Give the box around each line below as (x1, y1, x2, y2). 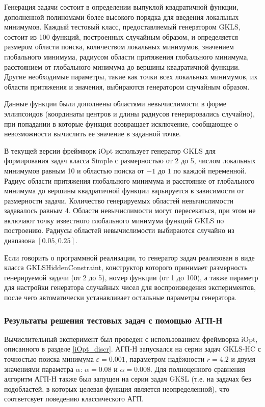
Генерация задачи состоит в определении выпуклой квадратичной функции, (4, 2, 238, 12)
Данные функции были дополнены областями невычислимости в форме (4, 98, 226, 109)
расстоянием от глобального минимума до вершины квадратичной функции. (4, 61, 240, 72)
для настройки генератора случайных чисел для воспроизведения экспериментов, (4, 282, 256, 293)
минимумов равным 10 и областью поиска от (4, 165, 144, 176)
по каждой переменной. (173, 165, 247, 176)
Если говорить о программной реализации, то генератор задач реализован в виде (4, 252, 255, 263)
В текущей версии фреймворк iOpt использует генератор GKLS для (4, 145, 216, 156)
